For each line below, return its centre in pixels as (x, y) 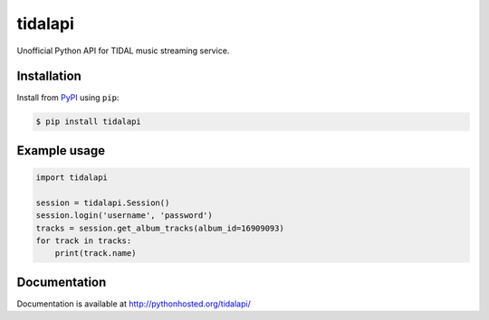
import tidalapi (72, 178)
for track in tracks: (84, 240)
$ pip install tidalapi (89, 122)
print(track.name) (96, 254)
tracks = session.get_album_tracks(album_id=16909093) (160, 228)
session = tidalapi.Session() (103, 202)
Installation (49, 76)
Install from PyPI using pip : (68, 98)
